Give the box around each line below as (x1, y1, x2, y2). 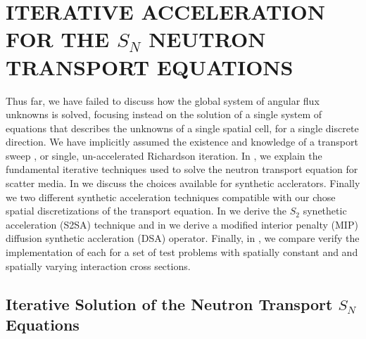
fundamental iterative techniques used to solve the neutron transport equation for (6, 162, 358, 177)
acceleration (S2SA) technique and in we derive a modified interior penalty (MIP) (6, 217, 358, 231)
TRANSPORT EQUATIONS (6, 52, 294, 81)
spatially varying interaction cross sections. (6, 258, 191, 273)
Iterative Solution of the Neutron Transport (6, 293, 333, 314)
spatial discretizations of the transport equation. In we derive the (6, 203, 287, 218)
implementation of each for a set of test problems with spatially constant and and (6, 245, 358, 260)
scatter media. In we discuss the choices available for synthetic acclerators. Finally (6, 176, 360, 191)
